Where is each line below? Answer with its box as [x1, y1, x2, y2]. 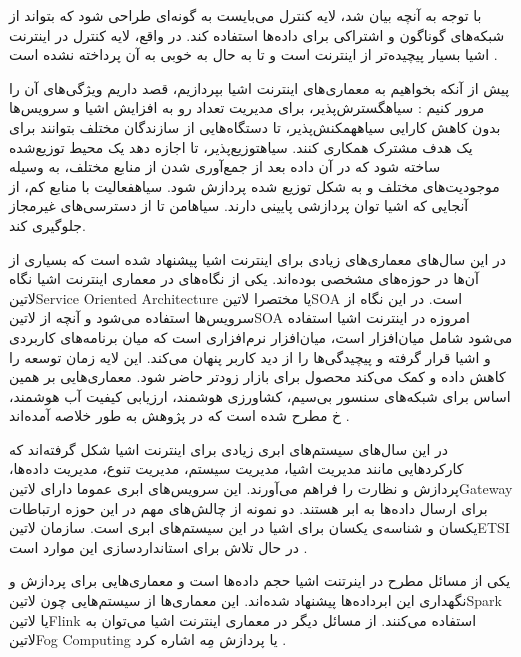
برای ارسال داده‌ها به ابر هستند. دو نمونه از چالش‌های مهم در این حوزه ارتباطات [9, 497, 488, 518]
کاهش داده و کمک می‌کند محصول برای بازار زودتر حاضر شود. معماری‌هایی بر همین [9, 366, 506, 387]
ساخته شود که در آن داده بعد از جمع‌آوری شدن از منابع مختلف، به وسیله [9, 156, 441, 177]
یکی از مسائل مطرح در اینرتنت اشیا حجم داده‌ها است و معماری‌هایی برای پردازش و [9, 570, 511, 591]
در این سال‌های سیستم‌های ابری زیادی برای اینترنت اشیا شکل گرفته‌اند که [9, 438, 449, 459]
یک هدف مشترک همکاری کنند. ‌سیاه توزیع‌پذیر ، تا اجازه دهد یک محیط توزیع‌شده [9, 136, 473, 157]
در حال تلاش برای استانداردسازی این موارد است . [9, 536, 308, 557]
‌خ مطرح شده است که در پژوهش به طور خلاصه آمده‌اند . [9, 405, 350, 426]
